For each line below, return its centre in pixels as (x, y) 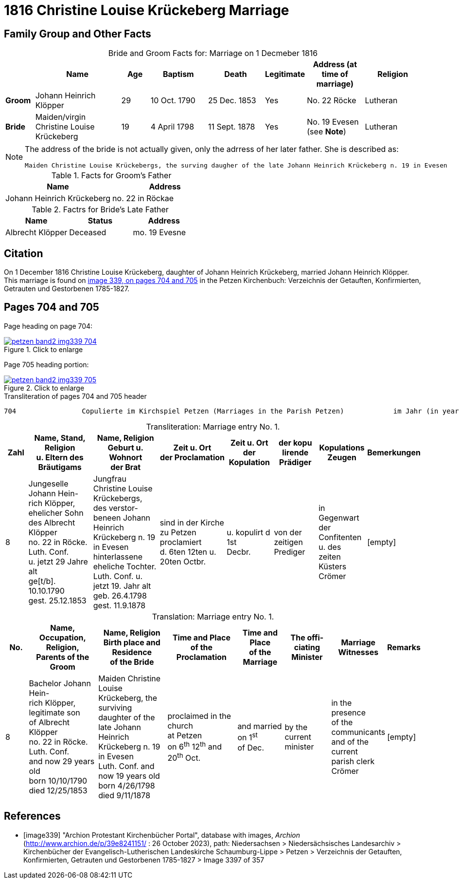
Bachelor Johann (60, 683)
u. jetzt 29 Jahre (58, 561)
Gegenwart (339, 517)
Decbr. (239, 552)
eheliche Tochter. (125, 566)
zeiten (330, 556)
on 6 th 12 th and (194, 746)
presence (348, 712)
